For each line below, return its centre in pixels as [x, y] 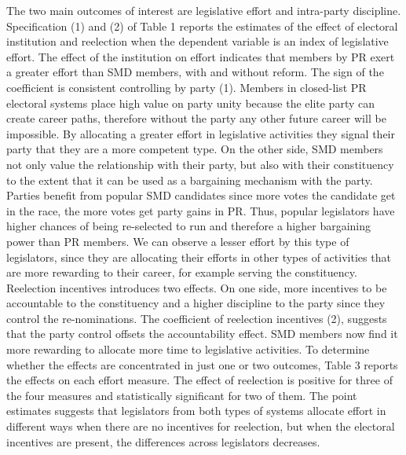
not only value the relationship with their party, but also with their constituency [200, 164]
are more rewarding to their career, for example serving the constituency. [182, 272]
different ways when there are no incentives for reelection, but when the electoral [201, 426]
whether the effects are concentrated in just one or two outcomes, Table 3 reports [202, 364]
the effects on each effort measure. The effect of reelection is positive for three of [199, 380]
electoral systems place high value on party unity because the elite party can [190, 103]
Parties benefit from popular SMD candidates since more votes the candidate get [201, 195]
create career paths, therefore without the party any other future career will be [196, 118]
